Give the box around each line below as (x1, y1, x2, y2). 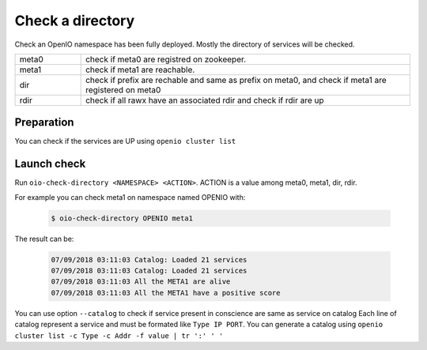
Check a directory (14, 12, 135, 29)
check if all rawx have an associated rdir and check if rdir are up (85, 95, 324, 106)
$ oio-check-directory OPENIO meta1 (51, 213, 194, 223)
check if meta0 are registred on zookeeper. (85, 54, 247, 65)
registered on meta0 (85, 84, 161, 95)
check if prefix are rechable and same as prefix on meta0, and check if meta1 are (85, 74, 387, 85)
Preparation (14, 115, 74, 130)
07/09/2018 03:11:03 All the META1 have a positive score (51, 288, 281, 297)
